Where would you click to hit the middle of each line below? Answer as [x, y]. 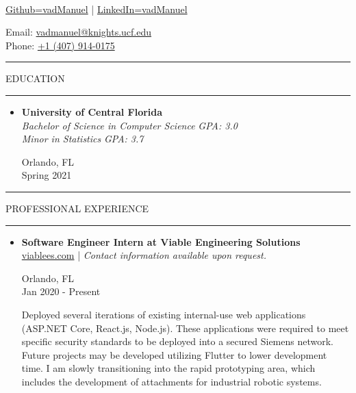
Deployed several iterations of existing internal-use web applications [164, 314]
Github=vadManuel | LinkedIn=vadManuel [97, 9]
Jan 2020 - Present [61, 291]
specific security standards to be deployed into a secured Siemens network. [177, 341]
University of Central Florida [92, 111]
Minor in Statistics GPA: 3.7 [82, 139]
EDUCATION [35, 78]
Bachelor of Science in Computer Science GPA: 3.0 [129, 125]
